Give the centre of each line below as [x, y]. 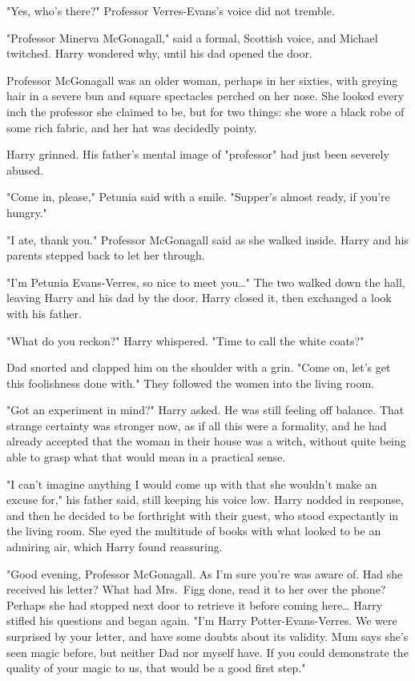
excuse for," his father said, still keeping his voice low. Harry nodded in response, [205, 500]
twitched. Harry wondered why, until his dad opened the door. [159, 53]
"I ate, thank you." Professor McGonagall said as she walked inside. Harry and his [207, 239]
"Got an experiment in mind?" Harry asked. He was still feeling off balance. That [205, 410]
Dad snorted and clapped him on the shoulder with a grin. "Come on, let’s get [199, 367]
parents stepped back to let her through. [106, 255]
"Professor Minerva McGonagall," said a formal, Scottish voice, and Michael [192, 37]
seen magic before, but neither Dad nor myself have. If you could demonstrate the [207, 652]
